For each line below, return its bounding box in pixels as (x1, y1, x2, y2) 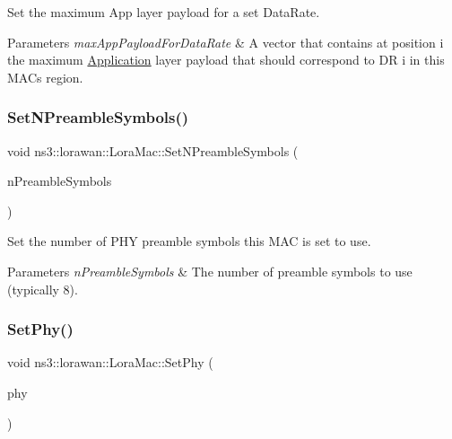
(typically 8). (7, 279, 78, 298)
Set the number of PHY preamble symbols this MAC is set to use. (7, 232, 371, 250)
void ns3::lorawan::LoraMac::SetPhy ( (7, 353, 213, 372)
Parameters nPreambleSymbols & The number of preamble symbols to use (7, 261, 413, 280)
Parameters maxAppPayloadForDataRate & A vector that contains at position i (7, 32, 444, 51)
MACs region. (7, 67, 83, 86)
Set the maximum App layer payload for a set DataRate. (7, 3, 320, 21)
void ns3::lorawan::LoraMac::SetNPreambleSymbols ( (7, 141, 299, 160)
